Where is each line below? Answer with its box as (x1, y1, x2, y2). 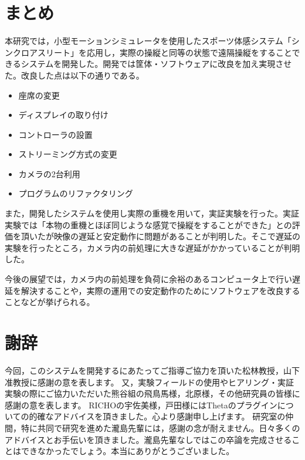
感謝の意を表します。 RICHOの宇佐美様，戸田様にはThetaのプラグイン (5, 398, 277, 411)
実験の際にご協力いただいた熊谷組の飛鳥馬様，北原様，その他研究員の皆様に (5, 387, 300, 400)
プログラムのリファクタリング (18, 187, 133, 199)
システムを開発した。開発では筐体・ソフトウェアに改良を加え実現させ (21, 58, 292, 70)
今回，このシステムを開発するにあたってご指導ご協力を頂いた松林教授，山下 (5, 364, 300, 376)
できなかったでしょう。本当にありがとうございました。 (21, 445, 235, 457)
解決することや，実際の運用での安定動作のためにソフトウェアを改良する (21, 284, 300, 296)
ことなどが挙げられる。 (5, 296, 95, 308)
